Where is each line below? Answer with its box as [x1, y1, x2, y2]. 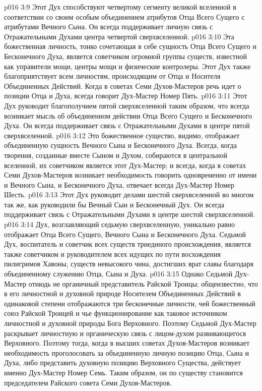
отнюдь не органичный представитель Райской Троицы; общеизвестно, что [28, 278, 258, 289]
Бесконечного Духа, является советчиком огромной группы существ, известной [4, 50, 247, 61]
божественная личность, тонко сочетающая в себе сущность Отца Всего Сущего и [4, 41, 257, 51]
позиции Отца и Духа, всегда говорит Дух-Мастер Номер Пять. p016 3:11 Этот [4, 90, 247, 101]
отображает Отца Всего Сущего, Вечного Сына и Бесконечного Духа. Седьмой [4, 229, 246, 239]
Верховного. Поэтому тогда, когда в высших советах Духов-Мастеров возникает [4, 338, 250, 348]
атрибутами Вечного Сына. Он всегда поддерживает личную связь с [4, 21, 213, 32]
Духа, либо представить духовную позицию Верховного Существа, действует [4, 357, 241, 368]
